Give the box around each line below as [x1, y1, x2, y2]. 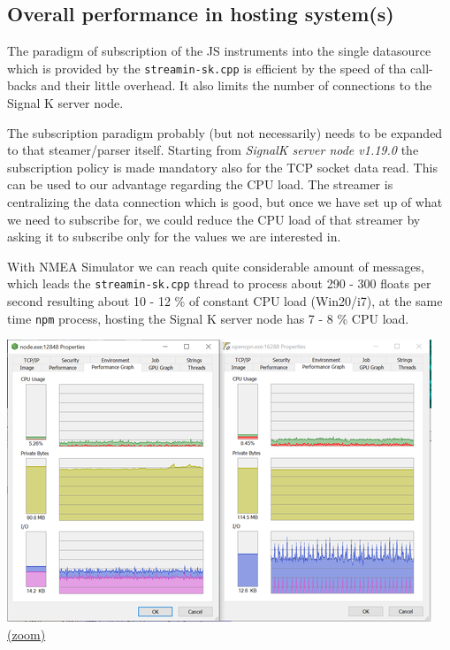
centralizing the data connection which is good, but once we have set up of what [7, 193, 443, 211]
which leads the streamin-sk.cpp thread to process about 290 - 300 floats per [7, 274, 431, 293]
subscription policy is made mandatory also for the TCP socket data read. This [7, 157, 438, 176]
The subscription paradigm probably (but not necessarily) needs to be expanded [7, 123, 443, 141]
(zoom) [7, 624, 46, 643]
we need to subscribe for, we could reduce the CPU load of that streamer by [7, 210, 421, 228]
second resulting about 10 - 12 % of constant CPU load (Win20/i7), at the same [7, 292, 443, 310]
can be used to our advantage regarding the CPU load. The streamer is [7, 175, 393, 194]
